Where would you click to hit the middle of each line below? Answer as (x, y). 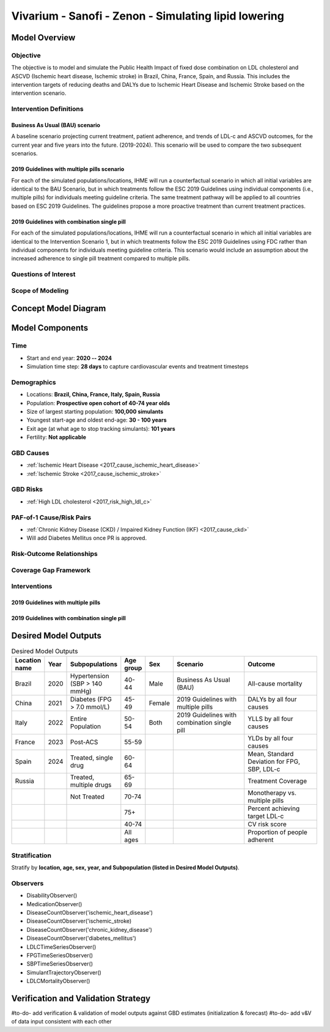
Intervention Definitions (47, 109)
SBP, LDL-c (264, 769)
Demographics (34, 382)
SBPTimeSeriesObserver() (60, 964)
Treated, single (92, 758)
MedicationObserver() (54, 904)
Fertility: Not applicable (57, 437)
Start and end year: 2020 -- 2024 (69, 358)
